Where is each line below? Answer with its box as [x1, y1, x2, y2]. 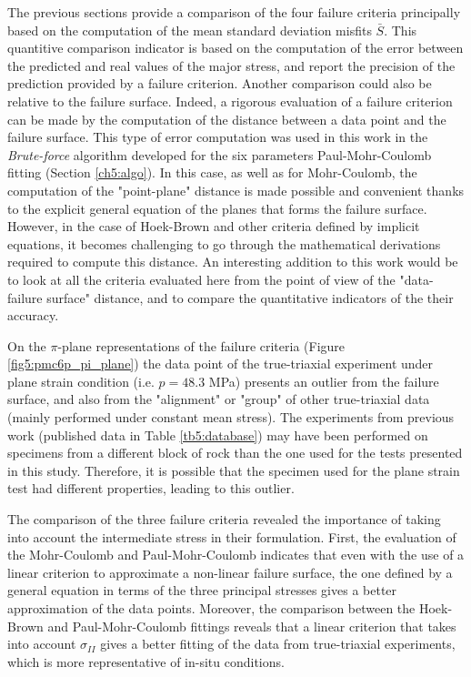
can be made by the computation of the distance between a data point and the [7, 109, 446, 128]
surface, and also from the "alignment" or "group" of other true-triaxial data [7, 389, 430, 409]
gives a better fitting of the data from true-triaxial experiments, [100, 634, 456, 653]
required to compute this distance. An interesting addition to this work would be [7, 252, 458, 271]
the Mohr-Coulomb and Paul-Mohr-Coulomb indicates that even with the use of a [7, 545, 465, 564]
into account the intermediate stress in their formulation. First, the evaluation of [7, 527, 456, 546]
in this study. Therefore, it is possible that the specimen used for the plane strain [7, 460, 460, 480]
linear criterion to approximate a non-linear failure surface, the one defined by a [7, 562, 453, 581]
